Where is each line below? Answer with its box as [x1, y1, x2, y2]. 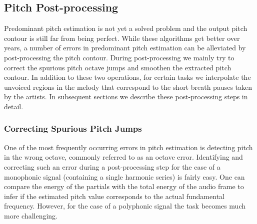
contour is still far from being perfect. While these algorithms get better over [4, 32, 240, 43]
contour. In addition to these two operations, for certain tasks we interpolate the [4, 72, 251, 82]
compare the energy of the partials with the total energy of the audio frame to [4, 181, 244, 192]
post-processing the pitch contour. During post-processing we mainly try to [4, 52, 234, 62]
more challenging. [4, 210, 57, 221]
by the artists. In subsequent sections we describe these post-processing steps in [4, 91, 248, 102]
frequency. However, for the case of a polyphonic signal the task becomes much [4, 201, 245, 211]
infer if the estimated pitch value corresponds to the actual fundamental [4, 191, 224, 201]
